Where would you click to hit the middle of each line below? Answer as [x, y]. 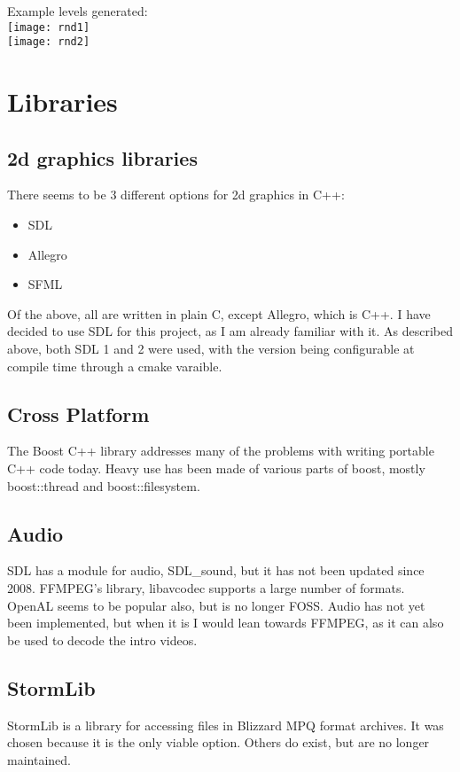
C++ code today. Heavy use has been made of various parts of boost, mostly [216, 468]
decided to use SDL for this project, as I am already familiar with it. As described [230, 331]
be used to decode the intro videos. [102, 639]
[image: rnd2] [49, 42]
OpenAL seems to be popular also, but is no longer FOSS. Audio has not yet [216, 605]
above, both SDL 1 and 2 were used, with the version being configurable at [211, 349]
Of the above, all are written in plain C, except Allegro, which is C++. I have [219, 313]
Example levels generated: [78, 11]
